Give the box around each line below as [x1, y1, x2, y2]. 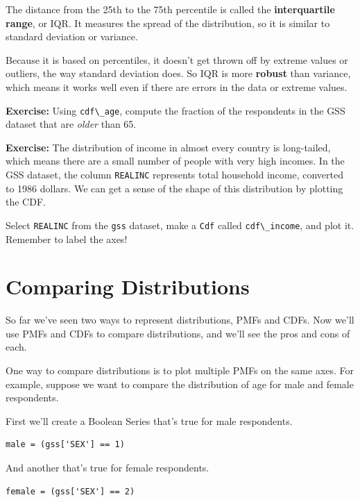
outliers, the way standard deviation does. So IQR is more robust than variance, [6, 66, 351, 81]
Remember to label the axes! [6, 231, 128, 246]
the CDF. [6, 194, 46, 209]
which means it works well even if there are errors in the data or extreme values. [6, 79, 348, 94]
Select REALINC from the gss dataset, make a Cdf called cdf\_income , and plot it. [6, 217, 354, 232]
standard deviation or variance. [6, 29, 138, 44]
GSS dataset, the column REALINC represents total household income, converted [6, 167, 343, 181]
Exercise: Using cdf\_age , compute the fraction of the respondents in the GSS [6, 103, 345, 117]
